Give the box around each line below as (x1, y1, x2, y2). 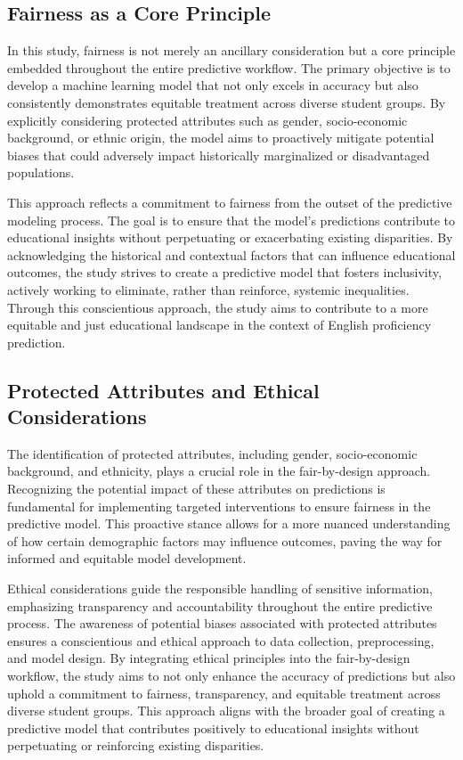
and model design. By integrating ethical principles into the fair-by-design (7, 649, 410, 667)
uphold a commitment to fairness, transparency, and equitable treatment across (7, 683, 441, 702)
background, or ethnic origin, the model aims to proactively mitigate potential (7, 128, 435, 147)
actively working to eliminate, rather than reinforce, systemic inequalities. (7, 280, 410, 298)
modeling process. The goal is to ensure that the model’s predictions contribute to (7, 210, 456, 229)
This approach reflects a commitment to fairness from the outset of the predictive (7, 192, 452, 211)
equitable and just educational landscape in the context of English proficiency (7, 315, 432, 334)
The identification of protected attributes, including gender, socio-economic (7, 444, 418, 462)
